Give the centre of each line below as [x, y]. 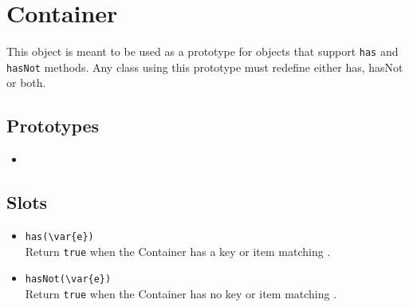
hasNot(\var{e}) [68, 279]
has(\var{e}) [59, 237]
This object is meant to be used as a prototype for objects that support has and [203, 51]
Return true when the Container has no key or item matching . [181, 293]
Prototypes [53, 126]
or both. [26, 83]
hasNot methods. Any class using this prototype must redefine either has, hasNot [205, 67]
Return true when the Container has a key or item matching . [178, 251]
